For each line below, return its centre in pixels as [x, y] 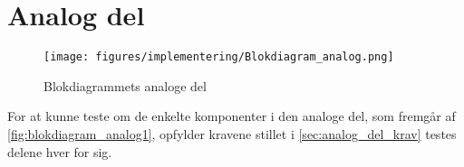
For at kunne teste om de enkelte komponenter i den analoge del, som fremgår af [232, 116]
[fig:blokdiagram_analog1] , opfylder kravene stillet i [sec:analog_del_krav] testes [232, 133]
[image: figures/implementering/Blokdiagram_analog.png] [219, 57]
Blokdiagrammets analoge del [125, 85]
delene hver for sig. [60, 151]
